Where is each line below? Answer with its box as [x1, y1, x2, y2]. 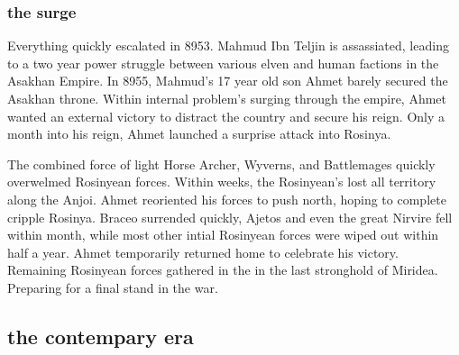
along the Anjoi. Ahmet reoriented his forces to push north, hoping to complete [7, 189, 446, 208]
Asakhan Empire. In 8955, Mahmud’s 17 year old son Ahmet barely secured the [7, 71, 448, 90]
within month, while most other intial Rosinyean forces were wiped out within [7, 225, 439, 244]
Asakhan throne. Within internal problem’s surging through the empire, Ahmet [7, 89, 447, 107]
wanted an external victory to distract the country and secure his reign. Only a [7, 106, 445, 125]
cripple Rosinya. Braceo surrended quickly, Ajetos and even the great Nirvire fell [7, 207, 453, 226]
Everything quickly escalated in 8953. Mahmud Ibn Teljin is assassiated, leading [7, 36, 449, 55]
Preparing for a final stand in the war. [7, 278, 218, 296]
